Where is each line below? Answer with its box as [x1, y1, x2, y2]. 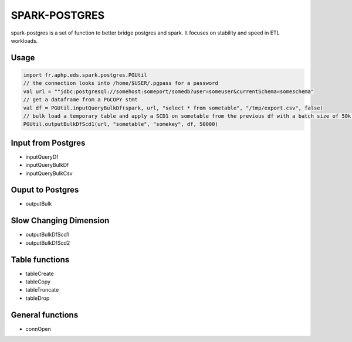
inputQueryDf [25, 153, 59, 160]
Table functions [11, 255, 70, 265]
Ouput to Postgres [11, 185, 79, 195]
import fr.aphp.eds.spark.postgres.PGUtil [23, 71, 147, 78]
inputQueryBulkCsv [25, 170, 73, 177]
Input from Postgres [11, 138, 86, 148]
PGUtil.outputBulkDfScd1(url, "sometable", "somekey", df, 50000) [23, 121, 218, 128]
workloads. [11, 37, 38, 44]
